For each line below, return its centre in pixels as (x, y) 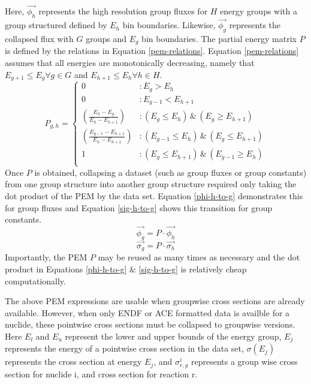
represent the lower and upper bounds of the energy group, (173, 336)
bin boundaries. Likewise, (169, 25)
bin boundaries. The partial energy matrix (219, 39)
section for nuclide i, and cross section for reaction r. (101, 373)
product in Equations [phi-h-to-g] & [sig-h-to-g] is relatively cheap (126, 268)
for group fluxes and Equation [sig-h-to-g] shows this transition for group (139, 207)
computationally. (35, 280)
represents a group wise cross (244, 361)
